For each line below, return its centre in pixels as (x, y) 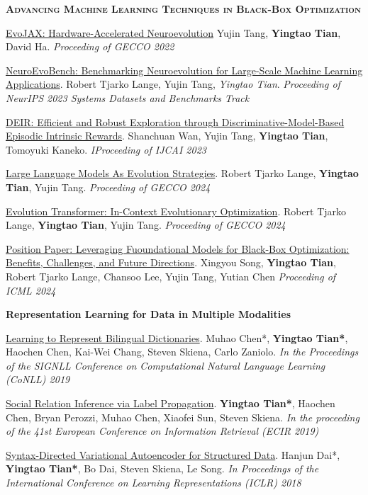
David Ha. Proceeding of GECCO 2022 (90, 46)
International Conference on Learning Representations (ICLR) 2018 (154, 483)
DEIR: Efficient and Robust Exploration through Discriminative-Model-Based (175, 121)
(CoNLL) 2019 (38, 379)
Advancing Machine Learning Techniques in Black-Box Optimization (183, 8)
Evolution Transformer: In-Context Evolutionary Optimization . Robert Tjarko (176, 211)
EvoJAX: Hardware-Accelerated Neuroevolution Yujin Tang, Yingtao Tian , (173, 32)
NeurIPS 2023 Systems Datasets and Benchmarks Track (128, 97)
